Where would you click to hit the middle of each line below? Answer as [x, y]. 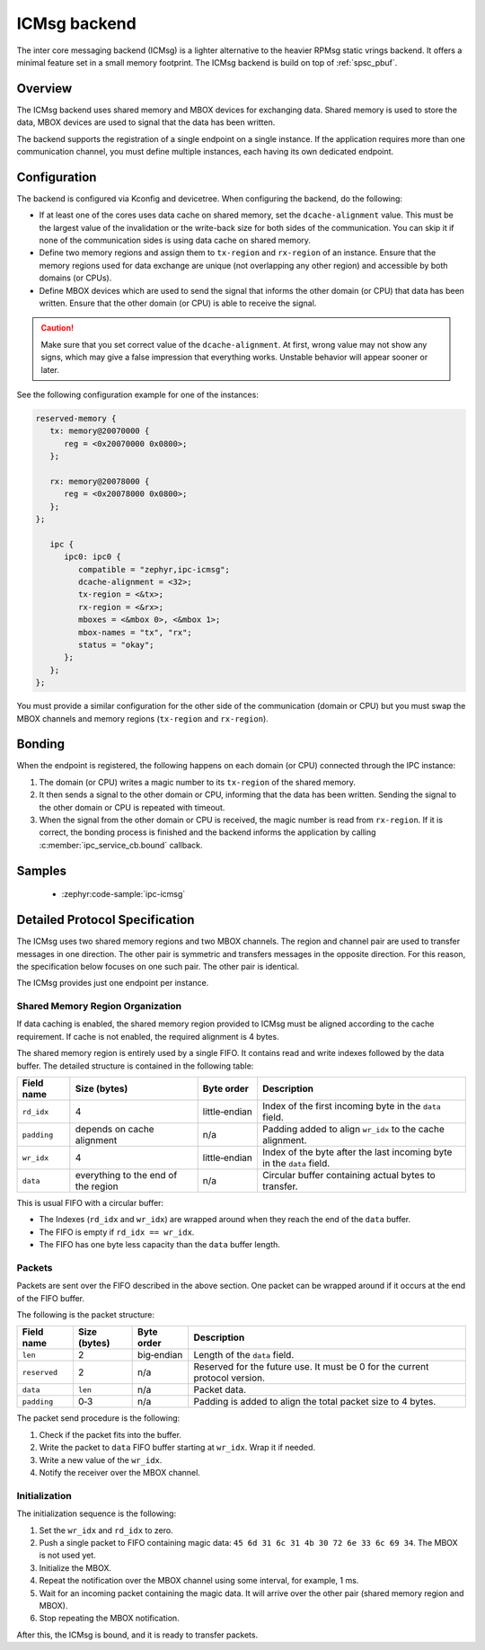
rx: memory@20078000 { [100, 481]
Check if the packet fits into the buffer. [110, 1434]
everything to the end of [126, 1175]
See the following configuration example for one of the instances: [138, 395]
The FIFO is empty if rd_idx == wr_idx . [117, 1232]
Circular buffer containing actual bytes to [348, 1175]
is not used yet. [67, 1556]
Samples [42, 870]
